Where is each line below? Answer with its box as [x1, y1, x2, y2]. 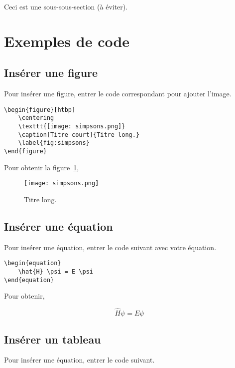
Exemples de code [4, 30, 130, 51]
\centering [18, 114, 54, 122]
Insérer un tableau [4, 331, 101, 347]
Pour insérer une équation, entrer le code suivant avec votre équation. [4, 242, 217, 252]
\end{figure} [4, 148, 47, 155]
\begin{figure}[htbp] [4, 106, 76, 113]
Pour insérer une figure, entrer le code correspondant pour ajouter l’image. [4, 88, 232, 99]
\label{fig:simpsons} [18, 139, 90, 147]
